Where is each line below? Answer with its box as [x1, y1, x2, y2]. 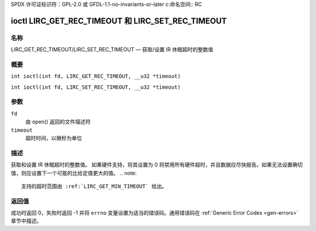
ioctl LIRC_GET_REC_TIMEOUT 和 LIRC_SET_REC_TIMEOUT [11, 16, 227, 26]
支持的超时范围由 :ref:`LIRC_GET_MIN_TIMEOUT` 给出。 [21, 183, 167, 190]
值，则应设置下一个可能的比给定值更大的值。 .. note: [11, 169, 137, 176]
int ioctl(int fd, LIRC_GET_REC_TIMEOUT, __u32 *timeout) [11, 73, 181, 80]
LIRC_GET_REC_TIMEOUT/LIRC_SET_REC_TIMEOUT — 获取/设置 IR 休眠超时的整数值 [11, 46, 214, 53]
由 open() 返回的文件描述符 [25, 118, 91, 125]
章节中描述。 [11, 218, 42, 225]
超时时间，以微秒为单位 [25, 135, 82, 141]
